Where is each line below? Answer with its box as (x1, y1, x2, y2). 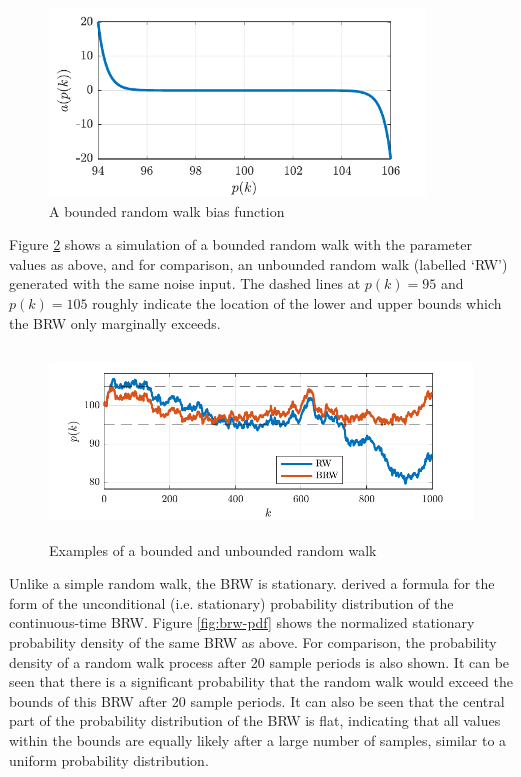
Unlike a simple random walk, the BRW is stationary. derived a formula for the (9, 573, 495, 594)
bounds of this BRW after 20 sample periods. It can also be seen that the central (9, 690, 505, 711)
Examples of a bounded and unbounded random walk (49, 539, 377, 560)
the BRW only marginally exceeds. (9, 312, 221, 333)
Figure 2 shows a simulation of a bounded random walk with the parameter (9, 234, 472, 255)
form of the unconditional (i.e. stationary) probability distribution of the (9, 592, 454, 613)
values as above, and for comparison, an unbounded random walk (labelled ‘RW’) (9, 253, 508, 274)
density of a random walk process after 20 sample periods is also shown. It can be (9, 651, 510, 672)
